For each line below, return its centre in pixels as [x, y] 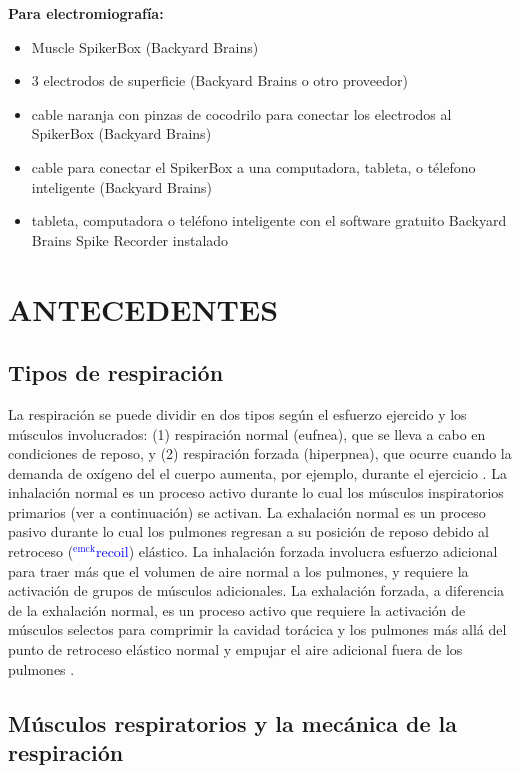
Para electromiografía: [86, 13]
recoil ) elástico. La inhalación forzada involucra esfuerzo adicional [296, 551]
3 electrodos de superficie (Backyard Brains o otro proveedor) [219, 80]
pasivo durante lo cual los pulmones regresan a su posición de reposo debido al [248, 531]
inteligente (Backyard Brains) [122, 186]
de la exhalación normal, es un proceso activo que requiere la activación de [237, 609]
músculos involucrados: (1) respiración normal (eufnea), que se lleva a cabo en [247, 433]
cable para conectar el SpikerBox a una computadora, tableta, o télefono [253, 166]
